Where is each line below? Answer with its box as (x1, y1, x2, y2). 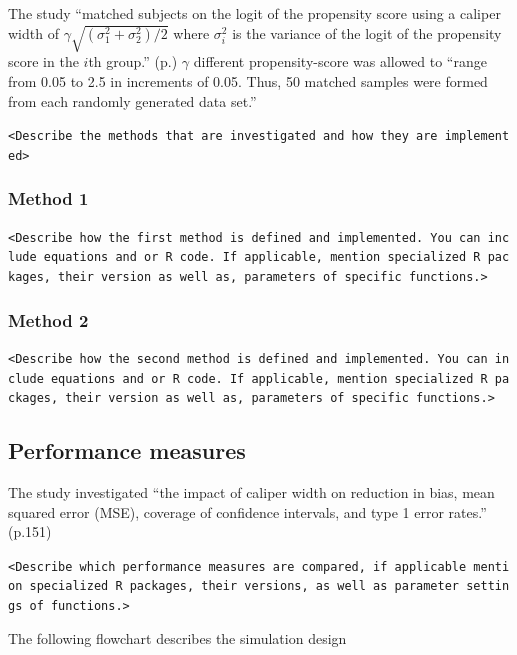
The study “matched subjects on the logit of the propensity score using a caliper (8, 3, 501, 23)
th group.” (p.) (88, 51, 178, 72)
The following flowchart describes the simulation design (8, 627, 347, 648)
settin (466, 579, 510, 594)
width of (8, 22, 59, 43)
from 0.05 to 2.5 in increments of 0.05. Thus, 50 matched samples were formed (8, 70, 488, 91)
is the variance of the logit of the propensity (232, 22, 502, 43)
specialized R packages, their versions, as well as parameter (29, 579, 460, 594)
